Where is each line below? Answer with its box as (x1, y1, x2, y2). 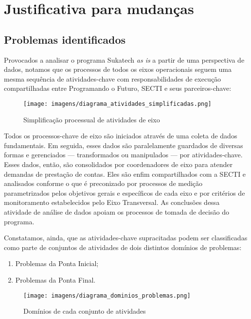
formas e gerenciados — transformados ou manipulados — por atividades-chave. (4, 150, 243, 160)
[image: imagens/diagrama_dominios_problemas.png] (23, 292, 191, 299)
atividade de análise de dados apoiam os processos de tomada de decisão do (4, 206, 229, 217)
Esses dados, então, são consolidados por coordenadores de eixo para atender (4, 159, 233, 169)
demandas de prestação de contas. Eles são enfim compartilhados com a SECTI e (4, 168, 246, 179)
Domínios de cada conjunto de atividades (23, 306, 146, 316)
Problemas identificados (4, 32, 126, 47)
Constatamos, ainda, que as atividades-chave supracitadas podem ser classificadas (4, 233, 248, 243)
